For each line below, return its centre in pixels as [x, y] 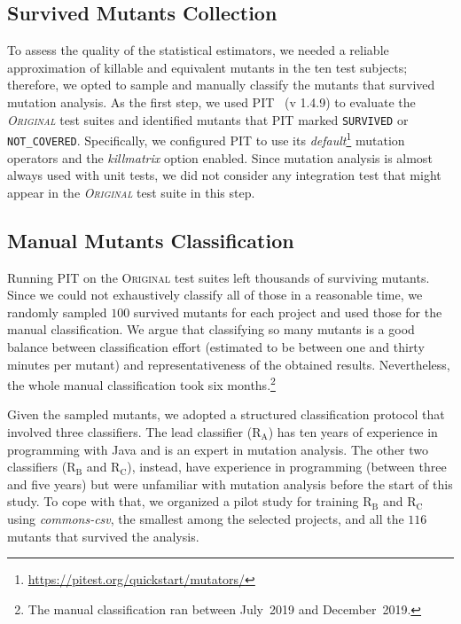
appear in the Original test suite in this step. [131, 192]
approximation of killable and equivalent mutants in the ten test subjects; [207, 67]
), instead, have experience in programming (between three [287, 467]
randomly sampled [57, 312]
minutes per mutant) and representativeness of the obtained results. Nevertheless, [229, 364]
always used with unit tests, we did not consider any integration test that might [224, 175]
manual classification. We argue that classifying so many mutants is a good [211, 329]
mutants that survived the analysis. [103, 536]
